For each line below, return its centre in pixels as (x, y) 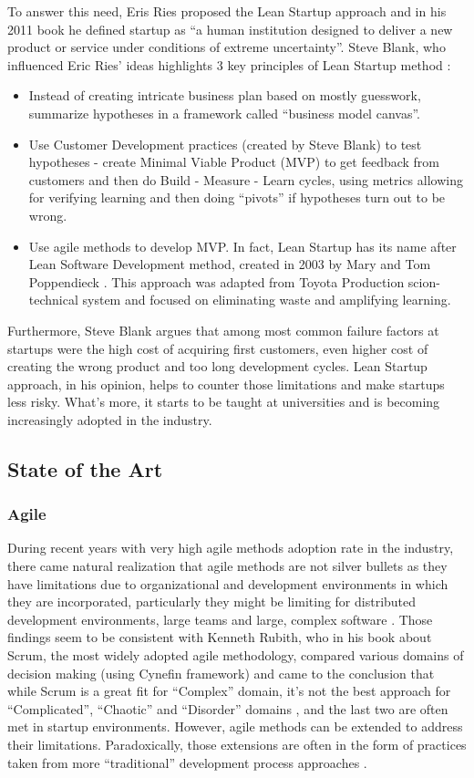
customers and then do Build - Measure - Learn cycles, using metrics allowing (246, 179)
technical (53, 300)
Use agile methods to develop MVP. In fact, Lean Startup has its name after (242, 246)
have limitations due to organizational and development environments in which (228, 583)
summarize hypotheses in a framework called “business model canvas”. (224, 113)
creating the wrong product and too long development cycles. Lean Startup (217, 366)
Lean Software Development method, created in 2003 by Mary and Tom (230, 264)
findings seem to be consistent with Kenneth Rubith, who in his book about (220, 637)
